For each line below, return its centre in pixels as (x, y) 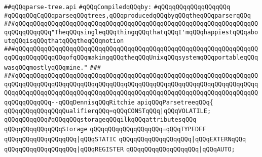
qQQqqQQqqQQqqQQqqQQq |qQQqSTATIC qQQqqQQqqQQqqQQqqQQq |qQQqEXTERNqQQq (125, 139)
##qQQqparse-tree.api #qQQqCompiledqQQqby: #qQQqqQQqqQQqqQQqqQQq (117, 7)
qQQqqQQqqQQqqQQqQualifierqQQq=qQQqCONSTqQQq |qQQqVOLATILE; (108, 111)
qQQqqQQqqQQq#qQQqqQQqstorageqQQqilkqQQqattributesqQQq (100, 119)
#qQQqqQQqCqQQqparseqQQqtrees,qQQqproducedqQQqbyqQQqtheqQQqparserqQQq (127, 15)
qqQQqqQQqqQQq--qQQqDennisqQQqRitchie (69, 103)
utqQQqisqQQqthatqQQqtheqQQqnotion (64, 41)
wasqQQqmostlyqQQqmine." (46, 67)
